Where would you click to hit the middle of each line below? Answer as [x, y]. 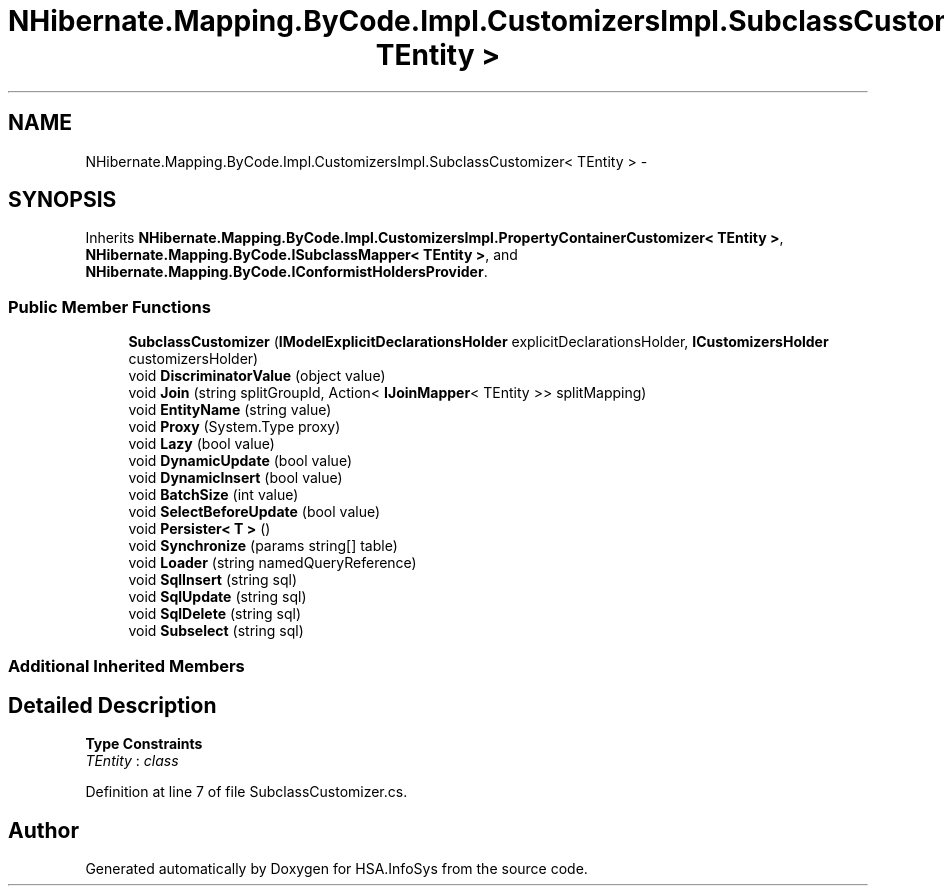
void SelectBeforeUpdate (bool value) [254, 512]
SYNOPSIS [62, 200]
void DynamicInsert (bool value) [235, 478]
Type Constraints [144, 744]
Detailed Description [112, 705]
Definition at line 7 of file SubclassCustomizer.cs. [246, 792]
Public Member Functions [109, 306]
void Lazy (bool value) [201, 444]
